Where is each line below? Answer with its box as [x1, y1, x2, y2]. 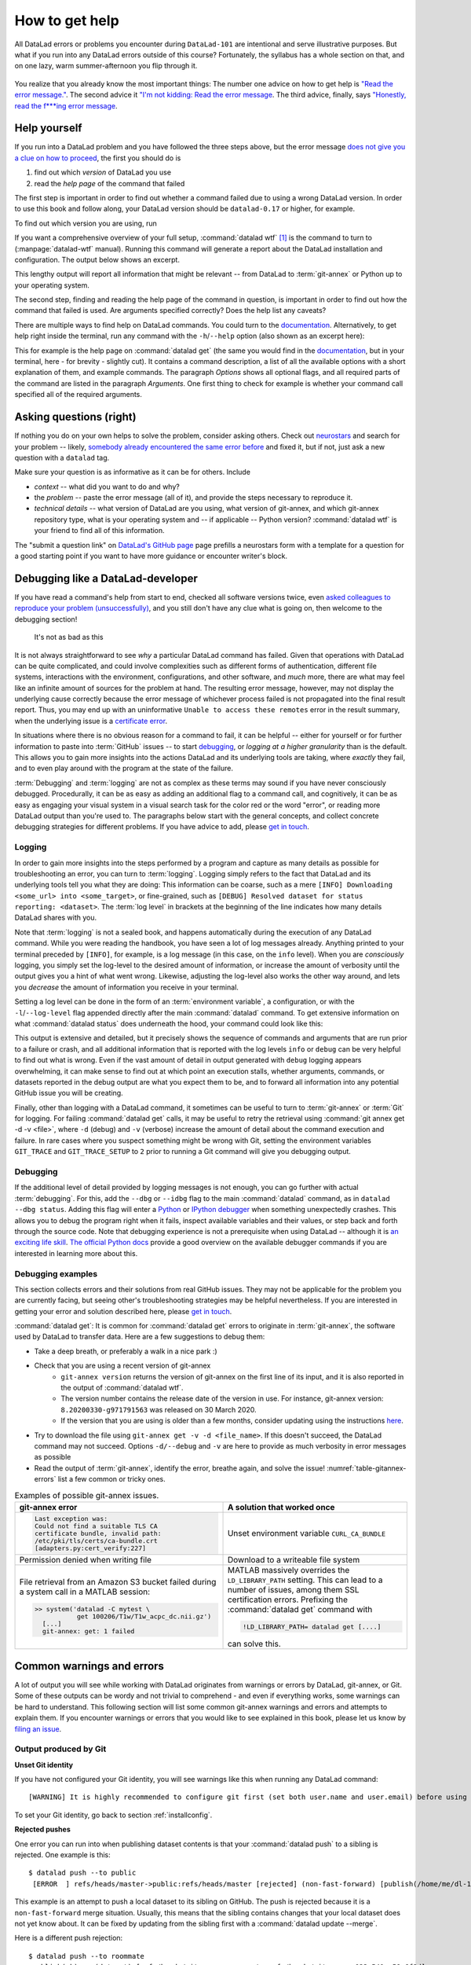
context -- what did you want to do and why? [34, 482, 180, 491]
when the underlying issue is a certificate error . [14, 716, 168, 725]
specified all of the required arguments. [14, 390, 143, 399]
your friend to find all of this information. [34, 526, 165, 535]
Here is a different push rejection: [14, 1934, 123, 1943]
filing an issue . [14, 1724, 62, 1733]
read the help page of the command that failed [34, 178, 185, 188]
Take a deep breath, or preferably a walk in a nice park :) [34, 1346, 217, 1356]
